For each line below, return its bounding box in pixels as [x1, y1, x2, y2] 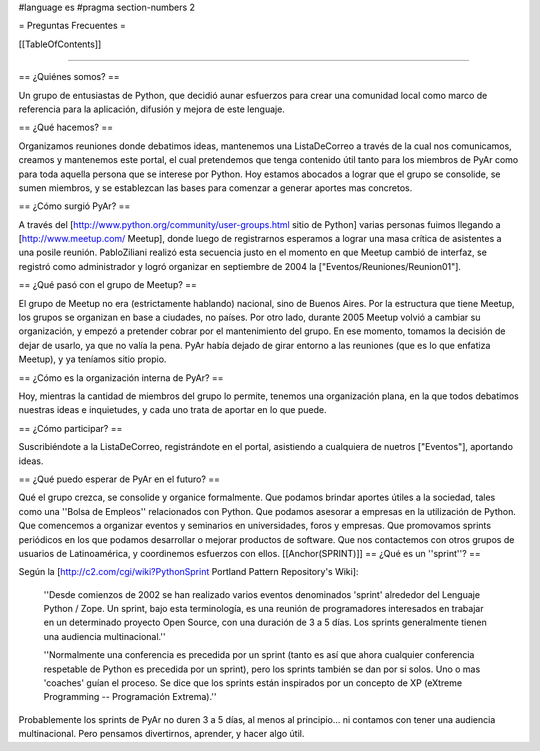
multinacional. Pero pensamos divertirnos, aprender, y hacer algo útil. [18, 728, 305, 740]
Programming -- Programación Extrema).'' [43, 691, 217, 703]
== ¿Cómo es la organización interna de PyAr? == [18, 371, 224, 384]
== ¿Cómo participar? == [18, 422, 123, 434]
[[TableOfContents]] [18, 38, 102, 50]
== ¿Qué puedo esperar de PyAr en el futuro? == [18, 473, 220, 485]
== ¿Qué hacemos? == [18, 121, 114, 134]
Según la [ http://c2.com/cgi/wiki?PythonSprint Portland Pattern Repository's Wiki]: [18, 566, 359, 578]
